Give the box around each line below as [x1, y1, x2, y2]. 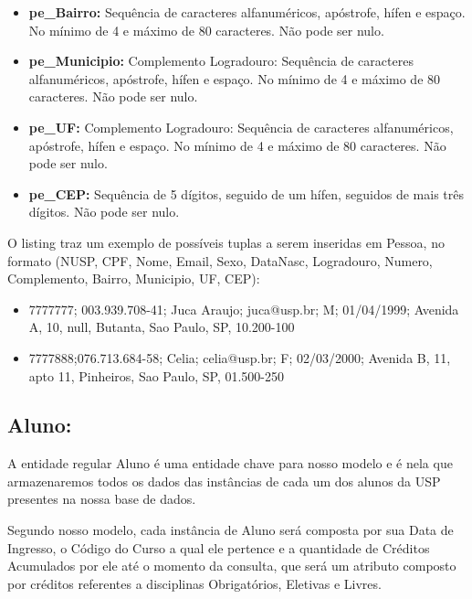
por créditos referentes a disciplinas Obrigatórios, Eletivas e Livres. [7, 573, 382, 593]
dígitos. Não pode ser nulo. [28, 202, 180, 221]
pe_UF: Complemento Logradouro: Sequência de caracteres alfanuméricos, [28, 117, 454, 136]
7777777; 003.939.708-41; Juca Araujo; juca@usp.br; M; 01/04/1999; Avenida [28, 299, 459, 318]
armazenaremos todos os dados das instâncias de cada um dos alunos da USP [7, 471, 441, 490]
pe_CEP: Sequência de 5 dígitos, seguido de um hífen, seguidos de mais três [28, 184, 465, 203]
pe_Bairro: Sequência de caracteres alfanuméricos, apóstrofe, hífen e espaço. [28, 3, 466, 21]
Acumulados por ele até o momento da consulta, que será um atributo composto [7, 556, 456, 575]
